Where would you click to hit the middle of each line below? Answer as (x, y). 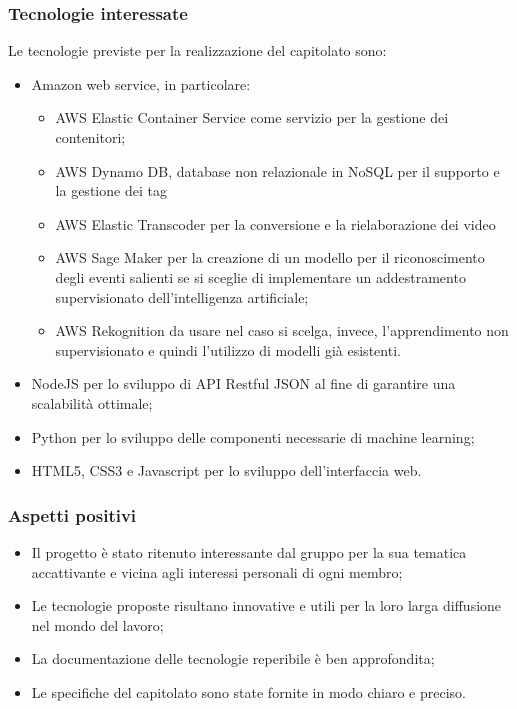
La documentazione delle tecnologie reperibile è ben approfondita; (233, 658)
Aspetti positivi (72, 514)
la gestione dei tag (111, 190)
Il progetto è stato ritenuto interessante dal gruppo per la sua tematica (249, 551)
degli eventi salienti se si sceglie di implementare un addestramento (260, 276)
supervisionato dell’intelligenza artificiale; (182, 296)
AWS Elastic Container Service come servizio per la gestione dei (252, 117)
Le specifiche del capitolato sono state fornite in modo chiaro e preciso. (248, 691)
